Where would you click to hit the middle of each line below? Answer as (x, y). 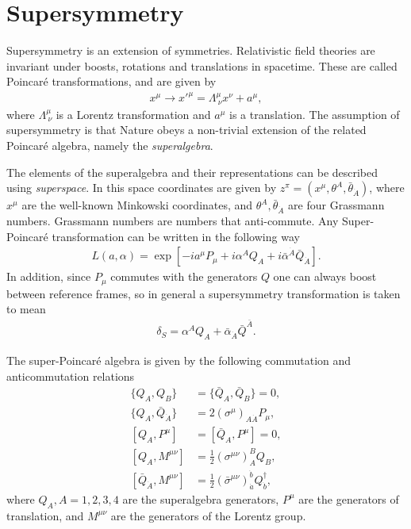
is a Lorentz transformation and (133, 114)
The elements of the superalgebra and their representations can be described (192, 172)
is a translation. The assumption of (315, 114)
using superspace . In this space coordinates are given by (142, 188)
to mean (26, 309)
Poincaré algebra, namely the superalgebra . (110, 146)
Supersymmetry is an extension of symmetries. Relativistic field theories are (191, 50)
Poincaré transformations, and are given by (111, 81)
